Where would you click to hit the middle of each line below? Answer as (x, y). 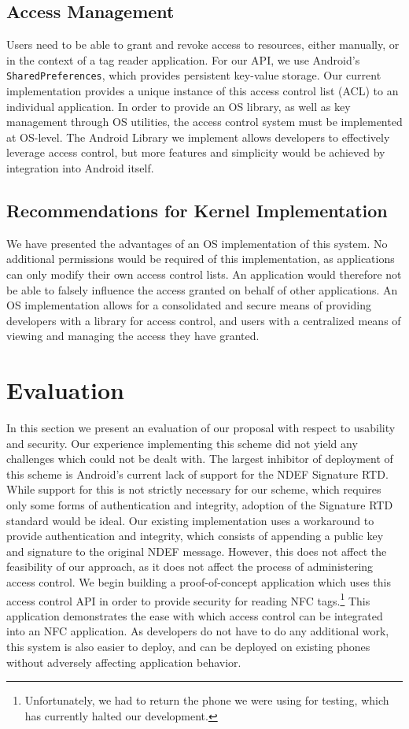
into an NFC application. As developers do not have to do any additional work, (198, 631)
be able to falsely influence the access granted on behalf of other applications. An (202, 289)
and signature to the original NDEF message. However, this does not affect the (197, 551)
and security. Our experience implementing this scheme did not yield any (182, 443)
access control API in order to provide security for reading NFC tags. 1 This (188, 599)
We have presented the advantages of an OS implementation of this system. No (197, 243)
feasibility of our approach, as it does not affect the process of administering (190, 566)
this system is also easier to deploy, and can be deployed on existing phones (188, 647)
